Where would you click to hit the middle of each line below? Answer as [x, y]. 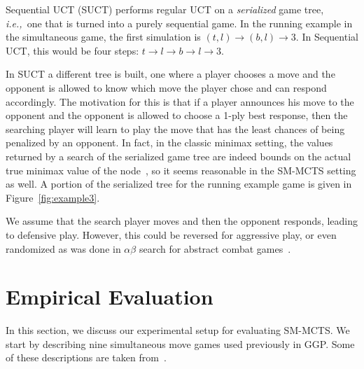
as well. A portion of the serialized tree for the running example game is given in [179, 184]
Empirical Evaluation [110, 297]
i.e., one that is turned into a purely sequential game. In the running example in [179, 23]
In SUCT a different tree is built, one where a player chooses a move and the [170, 74]
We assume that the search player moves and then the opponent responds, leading [182, 221]
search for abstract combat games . [215, 248]
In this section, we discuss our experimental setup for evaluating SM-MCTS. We [178, 330]
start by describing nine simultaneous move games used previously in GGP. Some [180, 343]
